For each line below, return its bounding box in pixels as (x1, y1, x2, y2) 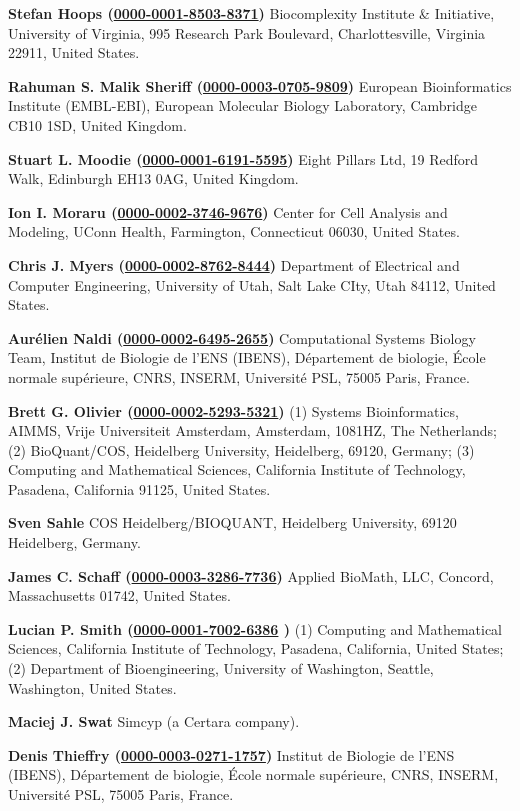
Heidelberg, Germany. (8, 532, 141, 553)
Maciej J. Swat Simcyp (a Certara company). (8, 711, 300, 732)
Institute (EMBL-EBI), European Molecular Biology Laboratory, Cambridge (8, 95, 477, 116)
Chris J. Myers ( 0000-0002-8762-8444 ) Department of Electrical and (8, 254, 460, 275)
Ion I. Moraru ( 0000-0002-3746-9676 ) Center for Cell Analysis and (8, 201, 448, 222)
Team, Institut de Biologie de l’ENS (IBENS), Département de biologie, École (8, 347, 486, 368)
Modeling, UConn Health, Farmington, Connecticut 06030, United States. (8, 221, 460, 242)
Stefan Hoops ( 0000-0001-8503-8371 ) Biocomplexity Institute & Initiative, (8, 3, 495, 23)
